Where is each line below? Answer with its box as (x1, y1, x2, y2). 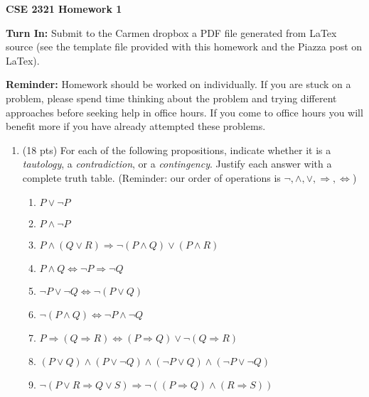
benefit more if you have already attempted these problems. (6, 119, 266, 134)
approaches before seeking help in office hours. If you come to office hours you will (6, 104, 363, 119)
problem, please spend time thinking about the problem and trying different (6, 90, 337, 105)
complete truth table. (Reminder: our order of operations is (22, 170, 281, 185)
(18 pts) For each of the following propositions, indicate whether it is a (22, 142, 331, 157)
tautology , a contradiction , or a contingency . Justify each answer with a (22, 156, 332, 171)
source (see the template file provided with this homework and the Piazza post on (6, 39, 363, 54)
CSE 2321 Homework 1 (6, 1, 122, 16)
